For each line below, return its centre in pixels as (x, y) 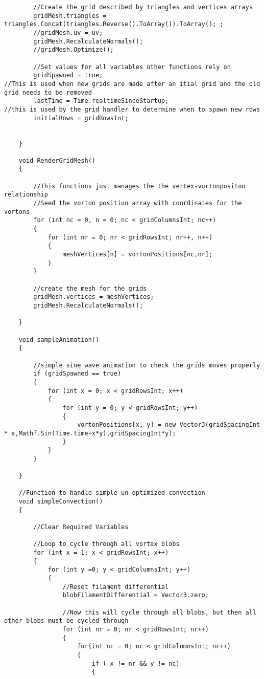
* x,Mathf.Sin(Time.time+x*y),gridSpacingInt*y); (90, 433)
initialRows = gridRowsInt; (81, 118)
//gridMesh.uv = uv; (68, 32)
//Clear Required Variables (81, 527)
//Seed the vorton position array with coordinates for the (138, 203)
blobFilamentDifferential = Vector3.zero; (136, 595)
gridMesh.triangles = (70, 16)
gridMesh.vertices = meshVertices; (94, 297)
